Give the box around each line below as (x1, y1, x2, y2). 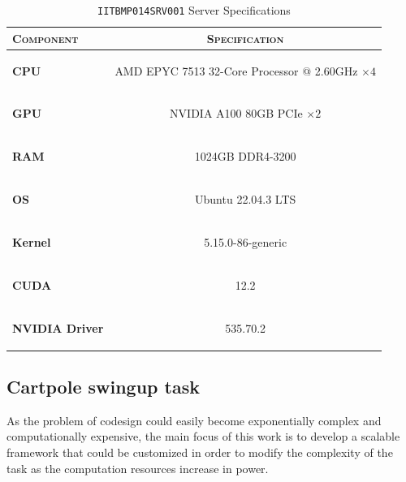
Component (12, 29, 79, 46)
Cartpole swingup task (6, 374, 200, 399)
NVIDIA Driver (12, 319, 104, 336)
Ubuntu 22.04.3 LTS (195, 191, 296, 208)
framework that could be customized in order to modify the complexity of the (6, 444, 393, 461)
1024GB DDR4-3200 (194, 148, 296, 165)
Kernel (12, 233, 51, 250)
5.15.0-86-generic (204, 233, 287, 250)
